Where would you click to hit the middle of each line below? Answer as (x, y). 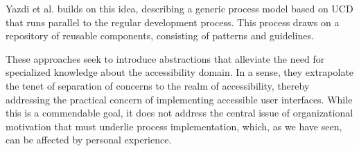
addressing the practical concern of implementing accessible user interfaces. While (179, 99)
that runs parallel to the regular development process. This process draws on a (173, 22)
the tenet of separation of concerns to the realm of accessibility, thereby (158, 85)
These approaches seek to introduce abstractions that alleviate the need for (165, 58)
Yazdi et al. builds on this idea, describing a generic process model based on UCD (179, 8)
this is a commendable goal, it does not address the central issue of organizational (179, 113)
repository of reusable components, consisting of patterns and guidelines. (160, 36)
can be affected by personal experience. (89, 140)
